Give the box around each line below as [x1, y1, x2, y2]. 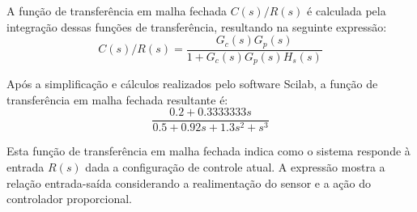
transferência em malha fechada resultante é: [6, 91, 228, 108]
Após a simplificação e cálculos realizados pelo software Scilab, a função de [6, 75, 378, 92]
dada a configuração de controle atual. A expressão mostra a [85, 158, 385, 175]
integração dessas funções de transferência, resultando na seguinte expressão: [6, 18, 387, 35]
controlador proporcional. [6, 190, 132, 207]
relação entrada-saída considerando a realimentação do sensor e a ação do [6, 174, 372, 191]
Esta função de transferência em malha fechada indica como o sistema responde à [6, 142, 411, 159]
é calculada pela [307, 2, 386, 19]
